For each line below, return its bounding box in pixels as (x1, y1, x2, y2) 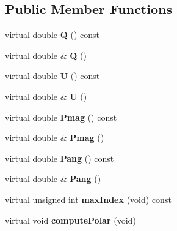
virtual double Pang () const (5, 151, 114, 164)
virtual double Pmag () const (5, 110, 117, 123)
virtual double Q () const (5, 28, 99, 41)
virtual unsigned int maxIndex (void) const (5, 192, 172, 205)
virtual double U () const (5, 69, 100, 82)
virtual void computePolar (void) (5, 213, 136, 226)
